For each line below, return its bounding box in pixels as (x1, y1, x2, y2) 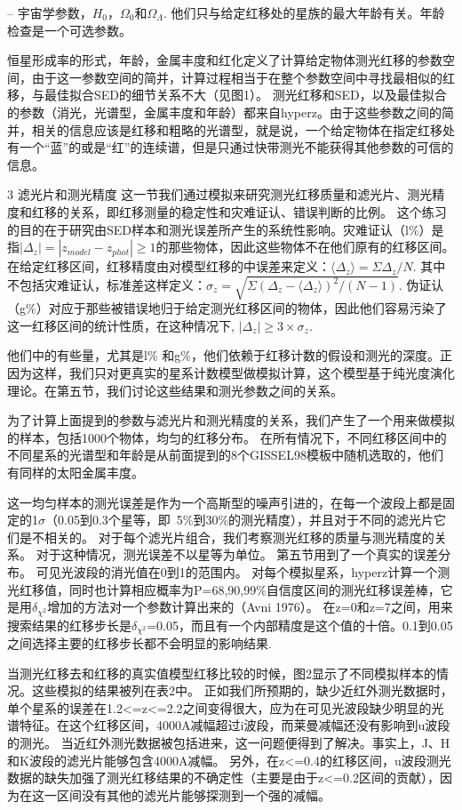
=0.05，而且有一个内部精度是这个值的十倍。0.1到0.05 (147, 615, 453, 634)
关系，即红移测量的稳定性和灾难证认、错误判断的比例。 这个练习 (68, 202, 447, 221)
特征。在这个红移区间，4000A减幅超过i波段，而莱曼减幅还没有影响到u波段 (19, 716, 450, 734)
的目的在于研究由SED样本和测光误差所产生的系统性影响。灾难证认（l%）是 (7, 220, 444, 238)
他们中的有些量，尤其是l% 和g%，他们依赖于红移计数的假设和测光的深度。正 (7, 346, 452, 365)
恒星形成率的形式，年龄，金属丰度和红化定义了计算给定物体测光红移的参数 (7, 51, 442, 69)
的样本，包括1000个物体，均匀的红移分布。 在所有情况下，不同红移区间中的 (7, 428, 447, 446)
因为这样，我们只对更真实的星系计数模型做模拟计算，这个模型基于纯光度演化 (7, 364, 455, 382)
